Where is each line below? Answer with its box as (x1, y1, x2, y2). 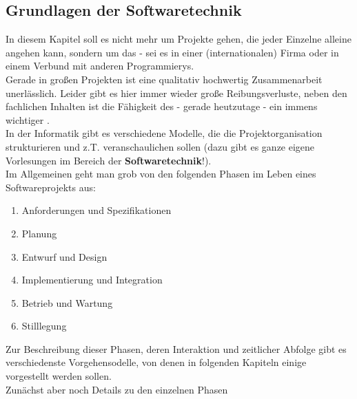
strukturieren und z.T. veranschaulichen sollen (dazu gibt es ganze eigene (6, 139, 315, 153)
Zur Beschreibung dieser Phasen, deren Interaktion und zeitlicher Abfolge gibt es (6, 341, 347, 356)
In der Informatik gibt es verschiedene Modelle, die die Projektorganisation (6, 126, 323, 140)
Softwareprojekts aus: (6, 180, 96, 194)
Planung (21, 226, 57, 240)
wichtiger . (6, 112, 50, 127)
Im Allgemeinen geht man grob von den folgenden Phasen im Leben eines (6, 166, 316, 181)
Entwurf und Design (21, 249, 108, 263)
